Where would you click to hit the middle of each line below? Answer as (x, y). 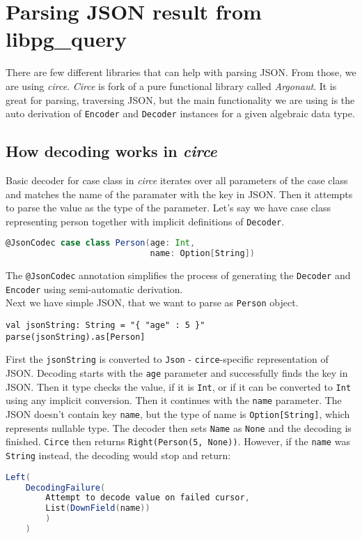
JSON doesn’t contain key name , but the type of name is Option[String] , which (178, 414)
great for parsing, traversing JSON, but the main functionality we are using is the (180, 99)
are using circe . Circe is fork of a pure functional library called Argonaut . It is (171, 85)
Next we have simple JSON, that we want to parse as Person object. (152, 302)
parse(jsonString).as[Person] (76, 337)
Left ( (18, 477)
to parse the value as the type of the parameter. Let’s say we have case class (168, 208)
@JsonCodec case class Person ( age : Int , (101, 243)
